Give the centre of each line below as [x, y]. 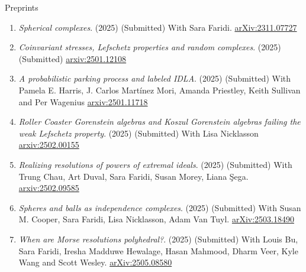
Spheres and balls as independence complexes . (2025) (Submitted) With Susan [160, 207]
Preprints [22, 7]
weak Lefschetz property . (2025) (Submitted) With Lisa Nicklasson [138, 133]
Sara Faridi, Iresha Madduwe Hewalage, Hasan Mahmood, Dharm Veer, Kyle [158, 250]
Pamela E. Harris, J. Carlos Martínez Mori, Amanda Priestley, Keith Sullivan [160, 90]
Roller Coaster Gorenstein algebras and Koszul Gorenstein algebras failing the [160, 122]
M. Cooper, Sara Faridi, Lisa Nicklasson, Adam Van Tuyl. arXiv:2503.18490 [156, 219]
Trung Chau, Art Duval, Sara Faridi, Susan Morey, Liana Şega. [133, 176]
